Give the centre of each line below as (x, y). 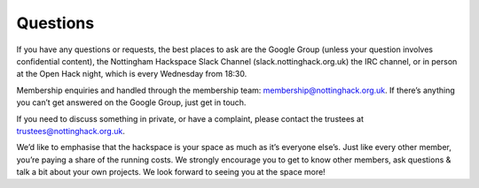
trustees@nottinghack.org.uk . (71, 131)
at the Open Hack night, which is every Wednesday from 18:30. (132, 74)
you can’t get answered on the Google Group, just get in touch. (131, 102)
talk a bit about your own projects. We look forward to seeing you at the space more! (171, 172)
